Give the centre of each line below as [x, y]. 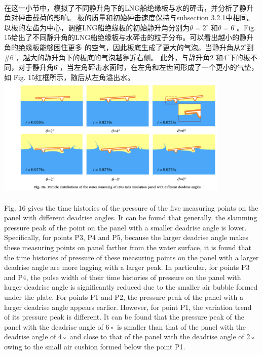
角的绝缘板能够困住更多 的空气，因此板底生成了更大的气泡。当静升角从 [122, 47]
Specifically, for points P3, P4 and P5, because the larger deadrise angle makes [126, 237]
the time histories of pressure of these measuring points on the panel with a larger [131, 257]
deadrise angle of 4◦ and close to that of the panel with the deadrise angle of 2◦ [130, 337]
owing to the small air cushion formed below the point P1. [95, 346]
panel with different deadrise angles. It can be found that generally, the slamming [131, 218]
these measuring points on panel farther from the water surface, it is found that [128, 247]
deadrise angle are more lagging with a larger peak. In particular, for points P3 [127, 267]
